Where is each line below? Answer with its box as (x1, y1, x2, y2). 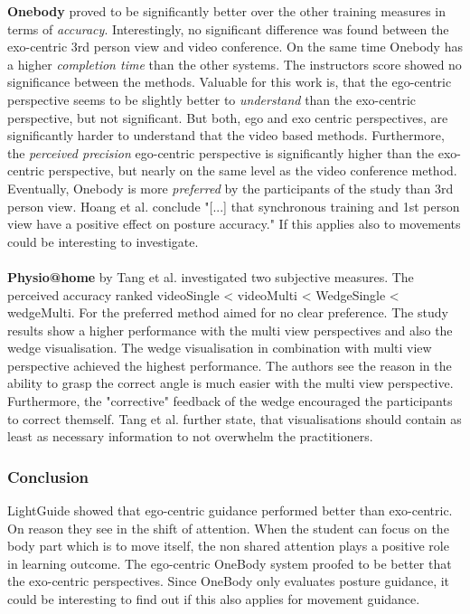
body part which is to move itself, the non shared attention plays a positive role (7, 536, 449, 555)
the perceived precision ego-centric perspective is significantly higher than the (7, 143, 435, 162)
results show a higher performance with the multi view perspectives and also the (7, 320, 453, 339)
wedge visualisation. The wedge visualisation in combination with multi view (7, 338, 432, 357)
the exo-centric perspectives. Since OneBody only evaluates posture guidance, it (7, 571, 450, 590)
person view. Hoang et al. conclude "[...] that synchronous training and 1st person (7, 196, 460, 215)
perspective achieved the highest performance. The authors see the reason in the (7, 355, 452, 374)
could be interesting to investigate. (7, 231, 199, 250)
